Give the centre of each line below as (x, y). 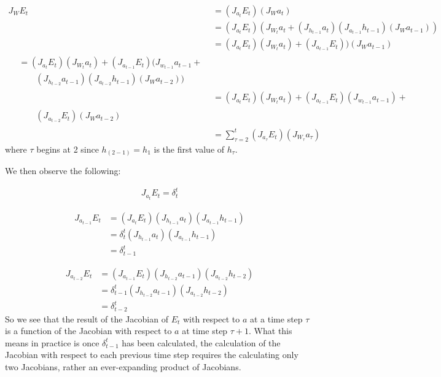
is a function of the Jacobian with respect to (88, 331)
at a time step (276, 318)
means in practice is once (52, 342)
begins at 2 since (68, 149)
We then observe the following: (63, 171)
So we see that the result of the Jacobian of (87, 318)
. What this (271, 331)
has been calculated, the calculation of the (201, 342)
